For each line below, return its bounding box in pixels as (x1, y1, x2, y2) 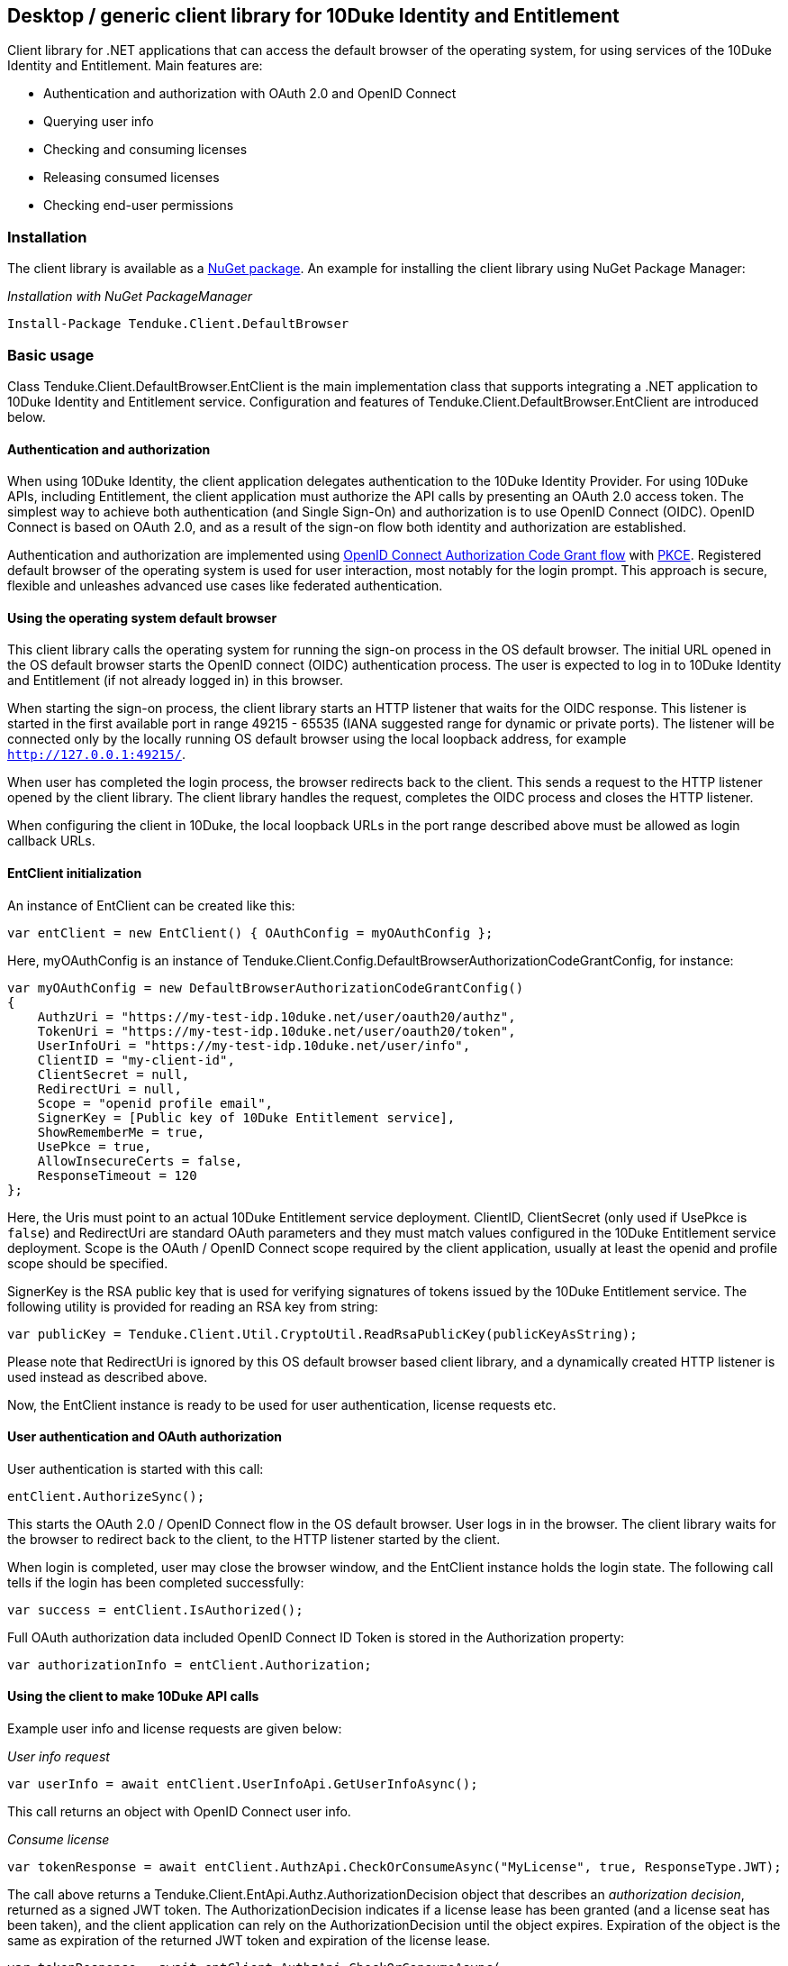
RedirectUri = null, (37, 1081, 182, 1096)
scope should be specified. (7, 1255, 168, 1271)
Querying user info (43, 114, 154, 130)
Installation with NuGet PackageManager (7, 288, 253, 305)
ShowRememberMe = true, (37, 1124, 205, 1139)
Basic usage (7, 345, 95, 364)
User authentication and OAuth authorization (7, 1429, 282, 1445)
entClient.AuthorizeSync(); (7, 1488, 205, 1504)
